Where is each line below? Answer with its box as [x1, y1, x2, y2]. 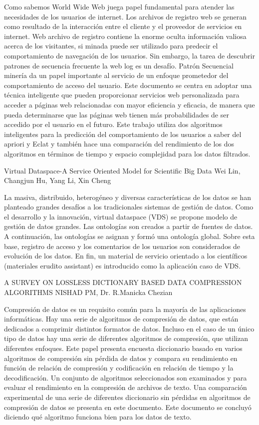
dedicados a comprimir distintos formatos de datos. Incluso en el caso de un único [4, 323, 255, 333]
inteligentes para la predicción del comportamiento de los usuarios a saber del [4, 128, 242, 139]
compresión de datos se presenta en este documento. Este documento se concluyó [4, 401, 252, 412]
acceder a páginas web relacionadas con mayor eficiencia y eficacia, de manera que [4, 99, 255, 109]
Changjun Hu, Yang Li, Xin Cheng [4, 175, 111, 185]
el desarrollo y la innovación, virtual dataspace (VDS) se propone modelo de [4, 211, 238, 221]
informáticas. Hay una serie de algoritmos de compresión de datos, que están [4, 313, 239, 324]
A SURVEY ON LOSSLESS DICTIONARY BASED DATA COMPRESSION [4, 277, 242, 287]
